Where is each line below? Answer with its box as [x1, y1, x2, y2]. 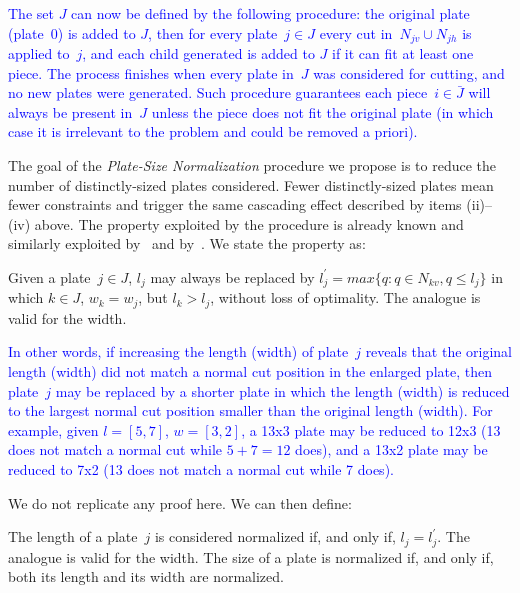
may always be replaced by [150, 266, 315, 287]
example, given [8, 419, 99, 440]
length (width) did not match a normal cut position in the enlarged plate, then [8, 361, 492, 382]
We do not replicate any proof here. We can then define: [8, 492, 352, 513]
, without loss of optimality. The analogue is [210, 287, 481, 308]
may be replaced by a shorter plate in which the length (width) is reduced [55, 380, 510, 401]
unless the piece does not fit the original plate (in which [151, 101, 494, 122]
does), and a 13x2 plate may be [295, 439, 488, 460]
